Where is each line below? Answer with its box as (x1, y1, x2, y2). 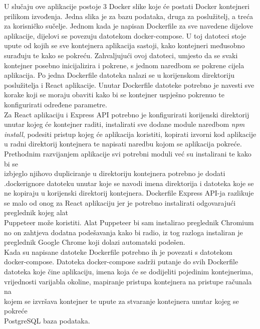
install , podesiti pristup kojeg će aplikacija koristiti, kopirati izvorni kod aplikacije (4, 128, 256, 139)
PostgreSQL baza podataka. (4, 315, 90, 325)
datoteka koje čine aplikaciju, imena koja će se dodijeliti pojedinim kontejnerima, (4, 266, 253, 277)
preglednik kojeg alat (4, 207, 69, 218)
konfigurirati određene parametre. (4, 99, 107, 109)
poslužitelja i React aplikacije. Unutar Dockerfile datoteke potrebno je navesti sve (4, 79, 254, 90)
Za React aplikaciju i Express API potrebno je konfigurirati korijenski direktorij (4, 109, 249, 119)
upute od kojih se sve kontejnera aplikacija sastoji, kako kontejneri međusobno (4, 40, 245, 51)
